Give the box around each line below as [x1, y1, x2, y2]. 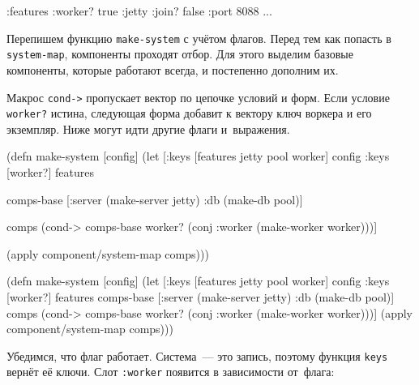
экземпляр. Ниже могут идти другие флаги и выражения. [6, 120, 290, 137]
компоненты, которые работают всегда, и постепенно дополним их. [6, 61, 339, 78]
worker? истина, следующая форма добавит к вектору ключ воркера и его [6, 105, 372, 122]
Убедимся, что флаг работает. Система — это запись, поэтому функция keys [6, 347, 388, 364]
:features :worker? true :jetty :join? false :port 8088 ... [6, 2, 272, 19]
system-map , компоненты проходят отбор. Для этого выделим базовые [6, 45, 353, 62]
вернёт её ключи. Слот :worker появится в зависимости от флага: [6, 363, 335, 380]
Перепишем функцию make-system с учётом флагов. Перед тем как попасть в [6, 29, 391, 46]
